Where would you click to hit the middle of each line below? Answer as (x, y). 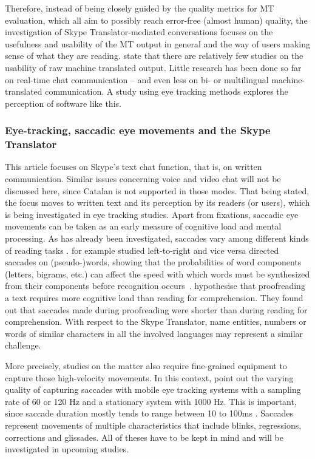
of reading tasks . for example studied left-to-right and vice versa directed (142, 250)
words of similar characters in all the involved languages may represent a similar (154, 333)
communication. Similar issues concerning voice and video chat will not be (143, 179)
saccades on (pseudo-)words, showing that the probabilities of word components (153, 262)
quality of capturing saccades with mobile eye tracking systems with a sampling (153, 389)
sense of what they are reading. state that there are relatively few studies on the (154, 56)
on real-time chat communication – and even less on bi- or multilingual (137, 79)
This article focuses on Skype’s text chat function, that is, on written (134, 167)
